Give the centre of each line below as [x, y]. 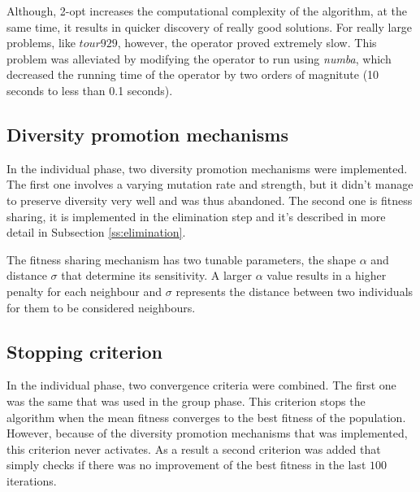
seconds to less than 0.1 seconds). [90, 90]
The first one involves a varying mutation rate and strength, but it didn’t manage [210, 184]
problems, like [41, 43]
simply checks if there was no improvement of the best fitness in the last [186, 465]
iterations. [32, 480]
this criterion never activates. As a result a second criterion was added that [194, 448]
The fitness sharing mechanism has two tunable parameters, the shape [181, 259]
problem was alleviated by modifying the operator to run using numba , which [199, 58]
